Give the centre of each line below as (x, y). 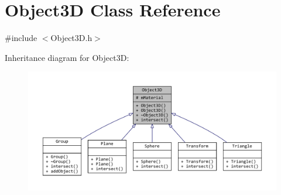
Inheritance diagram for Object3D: (67, 57)
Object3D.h (71, 38)
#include (21, 38)
